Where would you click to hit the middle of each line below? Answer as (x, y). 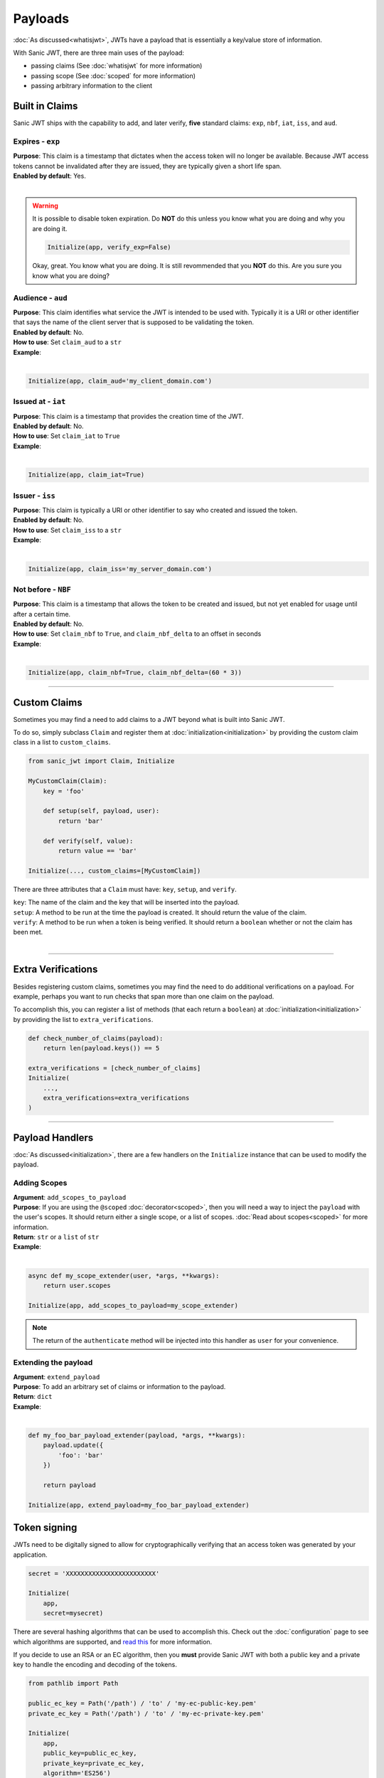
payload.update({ (73, 1445)
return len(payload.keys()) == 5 (101, 1048)
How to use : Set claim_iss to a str (68, 530)
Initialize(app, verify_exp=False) (109, 247)
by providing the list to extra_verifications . (83, 1019)
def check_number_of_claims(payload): (96, 1038)
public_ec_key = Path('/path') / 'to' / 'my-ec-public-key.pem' (143, 1704)
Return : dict (33, 1397)
